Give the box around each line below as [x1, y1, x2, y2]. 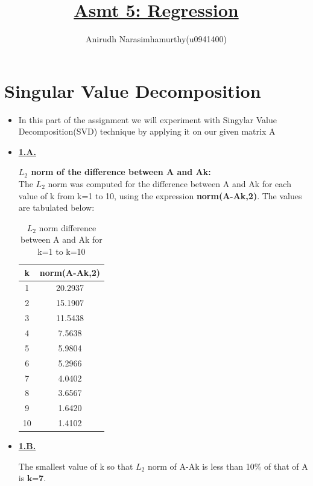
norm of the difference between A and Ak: [31, 165, 211, 178]
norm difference [39, 221, 96, 234]
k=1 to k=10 [37, 245, 86, 257]
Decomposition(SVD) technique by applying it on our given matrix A [18, 125, 276, 138]
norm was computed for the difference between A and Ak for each [48, 177, 291, 190]
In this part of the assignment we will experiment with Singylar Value [18, 113, 277, 126]
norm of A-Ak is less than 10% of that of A [147, 459, 308, 472]
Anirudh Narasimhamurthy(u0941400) [86, 33, 227, 45]
